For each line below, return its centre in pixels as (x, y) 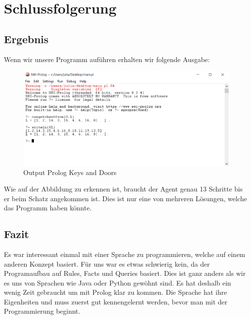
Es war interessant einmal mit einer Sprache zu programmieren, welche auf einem (125, 254)
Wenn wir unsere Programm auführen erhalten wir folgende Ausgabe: (107, 59)
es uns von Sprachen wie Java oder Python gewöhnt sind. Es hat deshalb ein (118, 282)
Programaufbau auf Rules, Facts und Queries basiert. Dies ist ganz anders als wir (125, 273)
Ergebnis (26, 39)
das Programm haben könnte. (48, 208)
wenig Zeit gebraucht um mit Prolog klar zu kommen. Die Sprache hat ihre (116, 292)
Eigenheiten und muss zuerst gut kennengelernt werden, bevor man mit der (116, 301)
